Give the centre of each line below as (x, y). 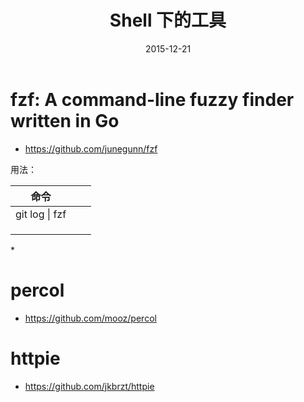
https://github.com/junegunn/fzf (91, 148)
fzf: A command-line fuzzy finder (152, 99)
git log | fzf (41, 214)
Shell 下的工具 (168, 20)
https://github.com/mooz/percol (90, 318)
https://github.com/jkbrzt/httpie (89, 386)
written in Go (65, 120)
